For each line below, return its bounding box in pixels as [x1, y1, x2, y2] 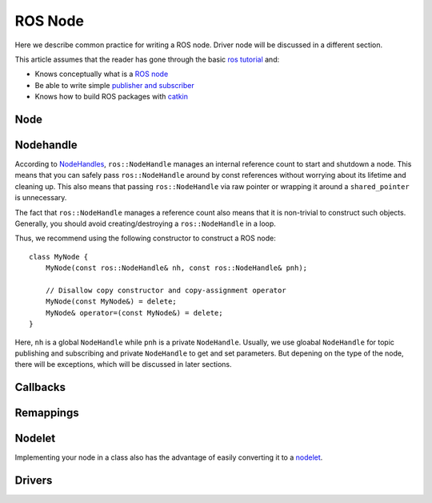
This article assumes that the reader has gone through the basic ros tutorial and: [14, 54, 280, 64]
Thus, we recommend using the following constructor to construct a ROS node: [14, 233, 276, 243]
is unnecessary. [14, 193, 67, 203]
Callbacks [14, 380, 66, 394]
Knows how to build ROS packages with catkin [34, 92, 188, 102]
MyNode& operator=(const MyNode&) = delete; [45, 308, 223, 317]
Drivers [14, 473, 53, 488]
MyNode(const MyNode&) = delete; [45, 297, 178, 306]
